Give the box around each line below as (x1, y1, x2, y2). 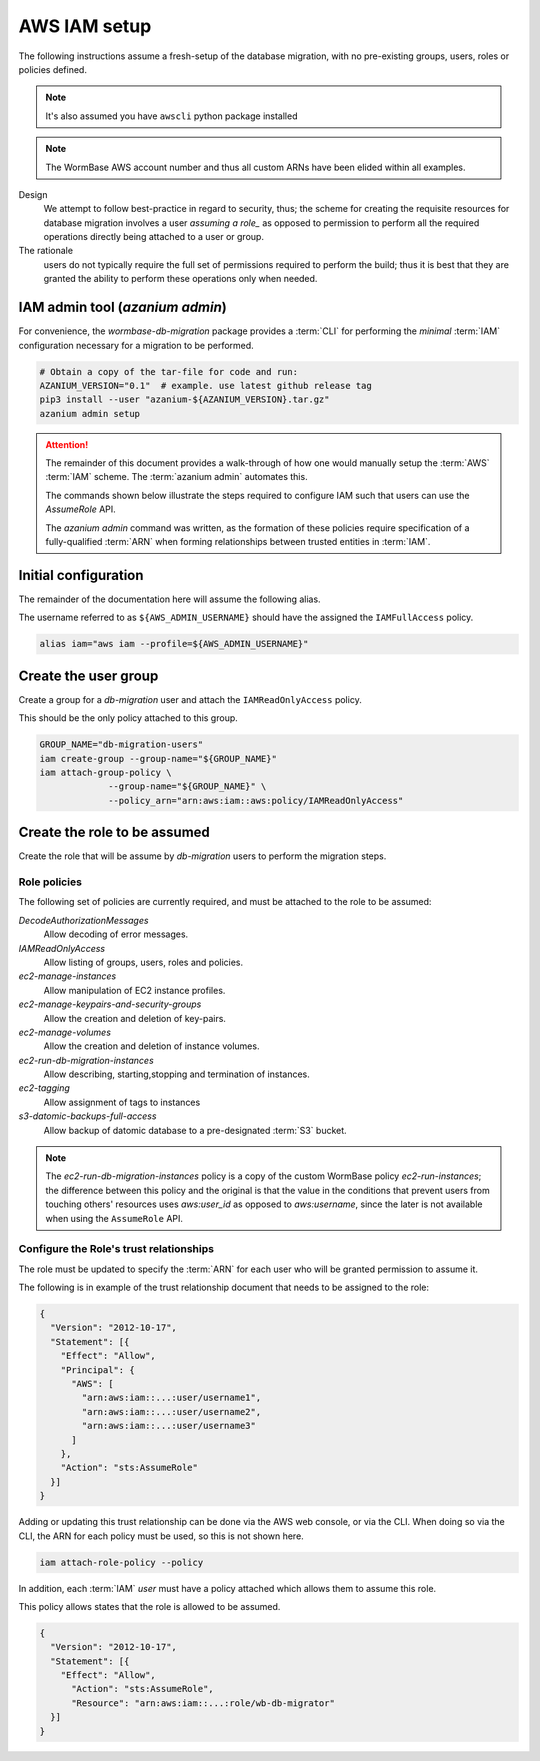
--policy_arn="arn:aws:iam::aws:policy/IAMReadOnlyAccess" (108, 795, 404, 806)
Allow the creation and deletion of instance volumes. (43, 1040, 260, 1052)
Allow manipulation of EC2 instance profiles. (43, 984, 226, 996)
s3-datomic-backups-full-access (18, 1110, 157, 1122)
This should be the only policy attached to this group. (18, 712, 239, 724)
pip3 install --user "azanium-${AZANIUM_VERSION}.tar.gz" (39, 394, 330, 405)
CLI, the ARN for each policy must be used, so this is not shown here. (18, 1530, 304, 1542)
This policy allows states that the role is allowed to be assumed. (18, 1600, 281, 1612)
